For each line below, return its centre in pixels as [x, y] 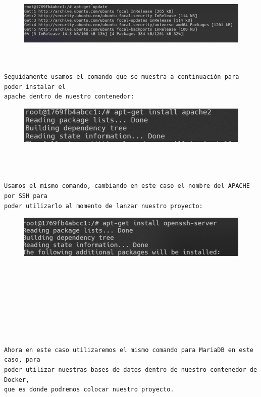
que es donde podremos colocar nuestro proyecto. [89, 390]
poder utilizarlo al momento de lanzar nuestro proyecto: [103, 206]
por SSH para [26, 196]
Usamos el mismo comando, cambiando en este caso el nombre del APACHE [127, 186]
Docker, [17, 380]
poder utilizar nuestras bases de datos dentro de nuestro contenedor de [131, 370]
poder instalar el [35, 87]
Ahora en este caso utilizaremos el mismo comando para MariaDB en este [129, 350]
